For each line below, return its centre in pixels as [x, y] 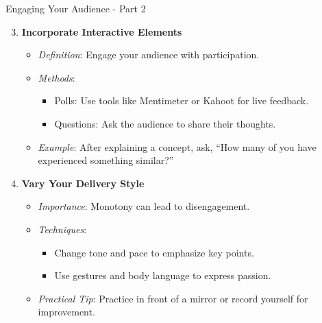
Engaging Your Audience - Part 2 [76, 8]
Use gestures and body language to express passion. [163, 275]
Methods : [57, 77]
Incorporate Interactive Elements [102, 31]
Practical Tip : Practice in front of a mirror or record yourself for [173, 298]
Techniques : [62, 229]
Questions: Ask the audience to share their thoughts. [165, 123]
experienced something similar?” [106, 160]
